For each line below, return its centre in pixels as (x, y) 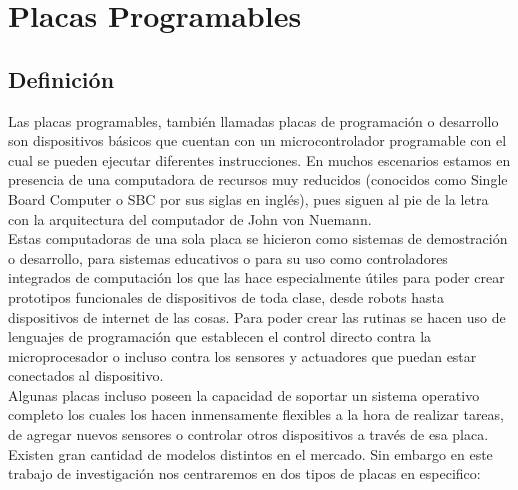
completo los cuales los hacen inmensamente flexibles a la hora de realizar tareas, (256, 414)
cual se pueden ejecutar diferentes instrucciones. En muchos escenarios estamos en (259, 159)
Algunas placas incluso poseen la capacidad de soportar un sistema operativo (244, 394)
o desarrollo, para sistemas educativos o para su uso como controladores (228, 257)
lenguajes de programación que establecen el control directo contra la (220, 336)
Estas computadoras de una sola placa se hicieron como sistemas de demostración (258, 238)
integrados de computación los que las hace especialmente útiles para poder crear (256, 277)
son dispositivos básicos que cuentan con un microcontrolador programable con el (257, 140)
